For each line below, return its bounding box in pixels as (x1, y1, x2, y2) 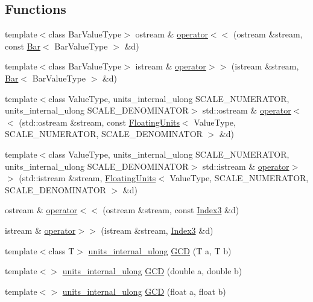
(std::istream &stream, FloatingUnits (19, 172, 156, 184)
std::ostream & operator (202, 104, 291, 117)
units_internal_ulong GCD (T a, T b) (88, 244, 232, 257)
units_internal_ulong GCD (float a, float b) (62, 284, 226, 297)
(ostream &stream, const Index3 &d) (103, 204, 239, 216)
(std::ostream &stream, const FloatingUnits (19, 115, 180, 128)
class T (48, 244, 75, 257)
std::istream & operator (202, 159, 289, 172)
